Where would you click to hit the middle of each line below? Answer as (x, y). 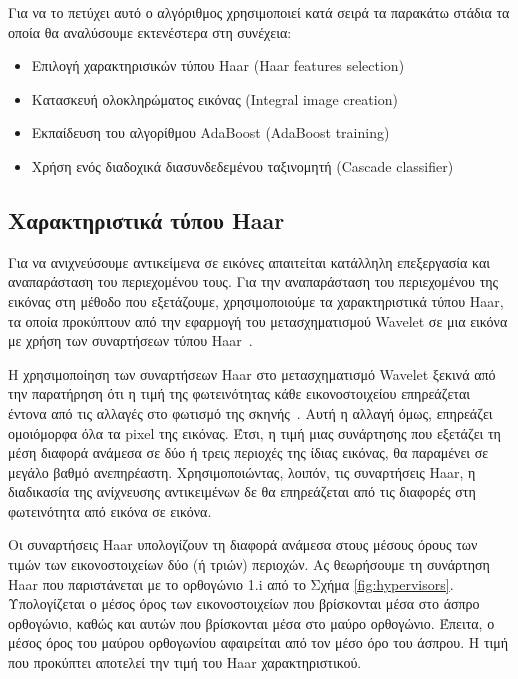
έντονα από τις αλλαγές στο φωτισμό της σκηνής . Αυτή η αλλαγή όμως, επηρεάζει (250, 412)
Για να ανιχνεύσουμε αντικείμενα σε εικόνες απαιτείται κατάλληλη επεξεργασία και (249, 261)
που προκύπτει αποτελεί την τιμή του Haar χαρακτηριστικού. (185, 662)
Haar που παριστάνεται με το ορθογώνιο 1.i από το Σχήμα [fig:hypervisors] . (231, 583)
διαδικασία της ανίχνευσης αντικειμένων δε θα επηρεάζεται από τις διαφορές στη (242, 491)
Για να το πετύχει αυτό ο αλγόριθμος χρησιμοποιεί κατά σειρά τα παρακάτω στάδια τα (259, 12)
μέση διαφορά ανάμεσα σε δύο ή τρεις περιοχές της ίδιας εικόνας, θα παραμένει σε (248, 452)
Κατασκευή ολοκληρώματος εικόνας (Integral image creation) (214, 98)
